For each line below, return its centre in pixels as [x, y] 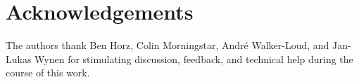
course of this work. [48, 73]
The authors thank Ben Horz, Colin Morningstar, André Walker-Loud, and [168, 45]
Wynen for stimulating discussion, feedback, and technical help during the [194, 59]
